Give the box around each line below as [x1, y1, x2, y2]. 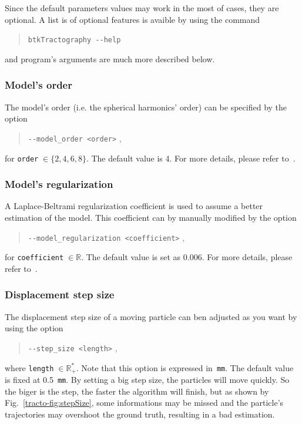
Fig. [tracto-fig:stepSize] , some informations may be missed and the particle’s [5, 396, 284, 409]
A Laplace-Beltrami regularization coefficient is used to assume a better [5, 200, 263, 212]
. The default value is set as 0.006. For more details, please [81, 251, 293, 263]
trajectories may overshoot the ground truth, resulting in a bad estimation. [5, 408, 275, 420]
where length [5, 361, 54, 373]
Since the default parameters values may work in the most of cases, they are [5, 2, 279, 14]
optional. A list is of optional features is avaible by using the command [5, 13, 260, 25]
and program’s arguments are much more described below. [5, 52, 215, 65]
